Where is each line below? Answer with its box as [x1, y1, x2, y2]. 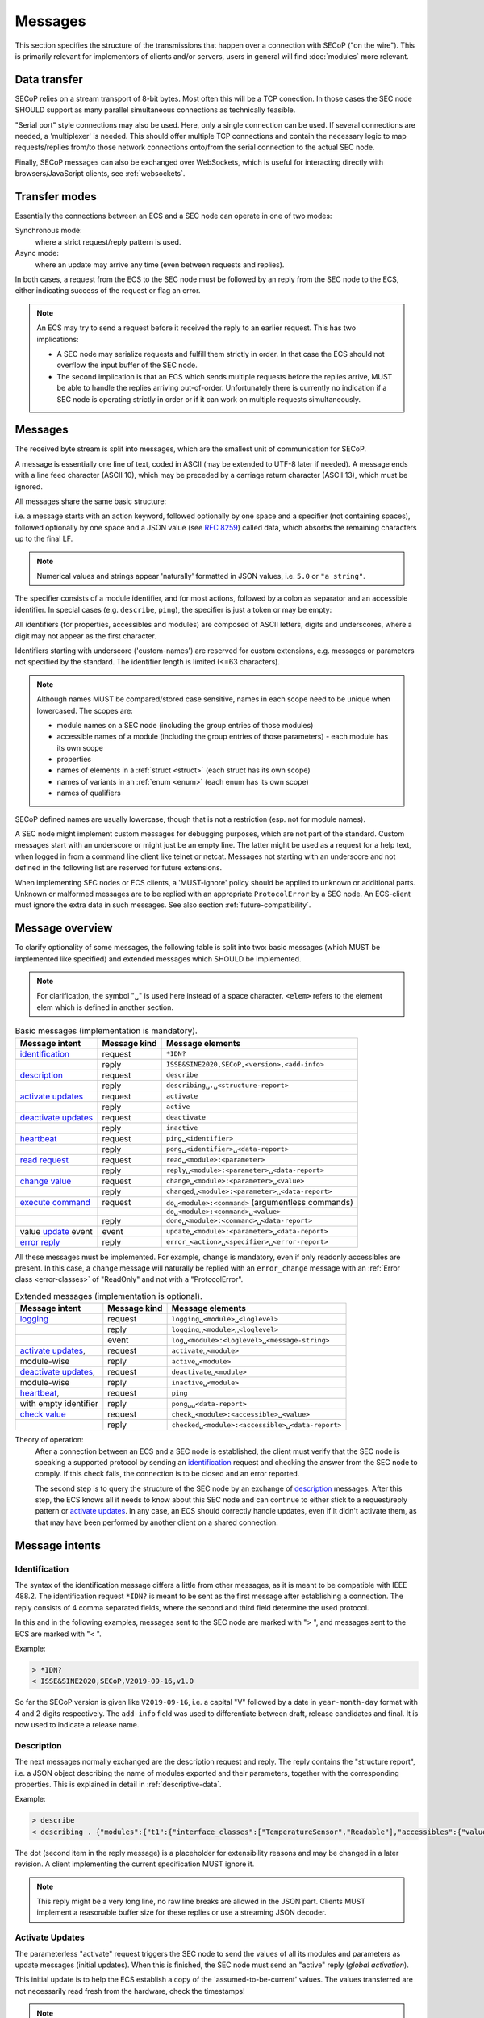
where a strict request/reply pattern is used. [35, 237, 181, 246]
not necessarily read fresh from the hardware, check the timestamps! [15, 1986, 245, 1995]
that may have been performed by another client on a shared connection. [35, 1518, 278, 1527]
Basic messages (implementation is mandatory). [15, 1025, 198, 1036]
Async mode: [15, 249, 60, 258]
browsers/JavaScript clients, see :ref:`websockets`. [15, 169, 186, 178]
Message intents [15, 1539, 101, 1552]
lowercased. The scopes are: [36, 705, 133, 715]
